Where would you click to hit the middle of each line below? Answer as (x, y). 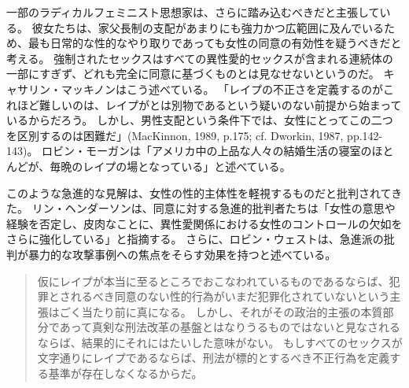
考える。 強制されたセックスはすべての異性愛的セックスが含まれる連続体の (200, 58)
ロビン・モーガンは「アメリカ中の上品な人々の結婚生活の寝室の (207, 151)
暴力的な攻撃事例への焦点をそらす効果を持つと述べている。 (182, 254)
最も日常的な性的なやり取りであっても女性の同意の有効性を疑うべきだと (215, 43)
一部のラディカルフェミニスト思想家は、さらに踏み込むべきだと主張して (193, 12)
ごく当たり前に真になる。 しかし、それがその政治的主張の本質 (221, 311)
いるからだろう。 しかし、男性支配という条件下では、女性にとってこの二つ (200, 120)
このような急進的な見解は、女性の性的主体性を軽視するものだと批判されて (199, 192)
